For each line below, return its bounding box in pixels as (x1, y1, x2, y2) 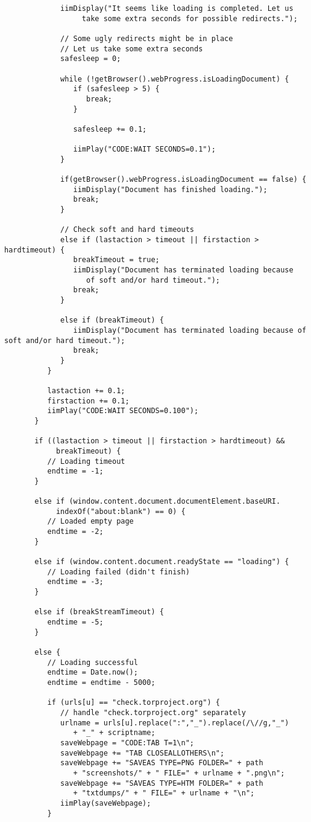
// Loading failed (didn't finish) (47, 567, 190, 576)
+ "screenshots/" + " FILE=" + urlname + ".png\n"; (73, 768, 285, 777)
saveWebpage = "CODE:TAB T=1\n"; (60, 738, 194, 747)
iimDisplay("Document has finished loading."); (73, 185, 268, 194)
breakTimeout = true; (73, 255, 160, 265)
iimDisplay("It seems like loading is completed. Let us (60, 4, 294, 13)
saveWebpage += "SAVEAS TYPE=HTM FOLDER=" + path (60, 779, 263, 788)
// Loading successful (47, 658, 138, 667)
